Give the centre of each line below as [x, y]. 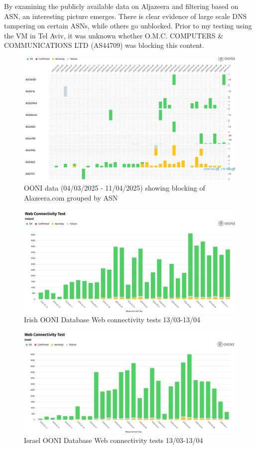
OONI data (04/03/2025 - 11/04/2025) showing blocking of [115, 188]
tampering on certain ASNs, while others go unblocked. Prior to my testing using [128, 26]
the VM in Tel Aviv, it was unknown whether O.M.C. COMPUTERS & [114, 35]
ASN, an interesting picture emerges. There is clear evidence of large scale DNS [126, 16]
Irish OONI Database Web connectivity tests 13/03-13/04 [112, 320]
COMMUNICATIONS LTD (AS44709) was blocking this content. [104, 45]
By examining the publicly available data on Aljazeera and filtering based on [121, 6]
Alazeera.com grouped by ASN [71, 197]
